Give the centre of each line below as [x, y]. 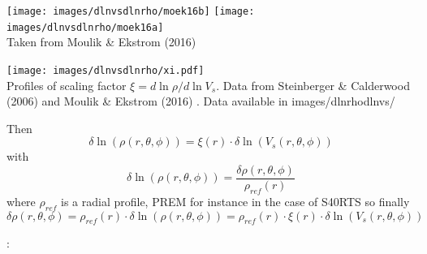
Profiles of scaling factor [67, 85]
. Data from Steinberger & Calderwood [313, 85]
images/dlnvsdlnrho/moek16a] [85, 27]
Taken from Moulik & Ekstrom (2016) [101, 42]
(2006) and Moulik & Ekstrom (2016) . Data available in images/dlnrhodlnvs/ [201, 101]
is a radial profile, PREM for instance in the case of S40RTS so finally [235, 201]
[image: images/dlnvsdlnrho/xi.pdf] [106, 70]
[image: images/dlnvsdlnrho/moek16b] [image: [131, 11]
